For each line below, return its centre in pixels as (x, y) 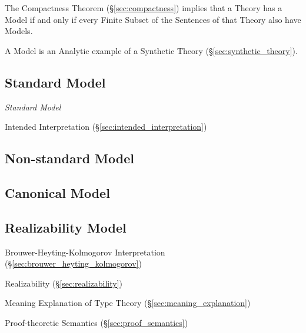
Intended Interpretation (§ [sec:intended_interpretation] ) (106, 127)
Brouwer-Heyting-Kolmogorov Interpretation (85, 252)
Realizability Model (66, 227)
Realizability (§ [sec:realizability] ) (64, 283)
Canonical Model (57, 192)
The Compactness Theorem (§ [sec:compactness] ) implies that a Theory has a (144, 8)
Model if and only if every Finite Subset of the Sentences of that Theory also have (153, 19)
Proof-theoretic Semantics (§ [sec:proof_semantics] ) (97, 322)
